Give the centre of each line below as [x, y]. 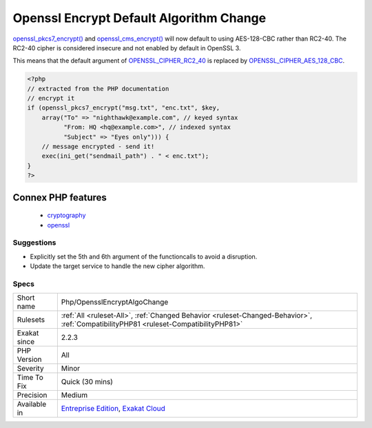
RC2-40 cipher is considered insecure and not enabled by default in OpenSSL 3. [127, 48]
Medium [74, 395]
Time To [30, 378]
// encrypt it [51, 99]
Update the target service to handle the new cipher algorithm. [117, 266]
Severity [30, 369]
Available [32, 405]
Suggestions [34, 243]
